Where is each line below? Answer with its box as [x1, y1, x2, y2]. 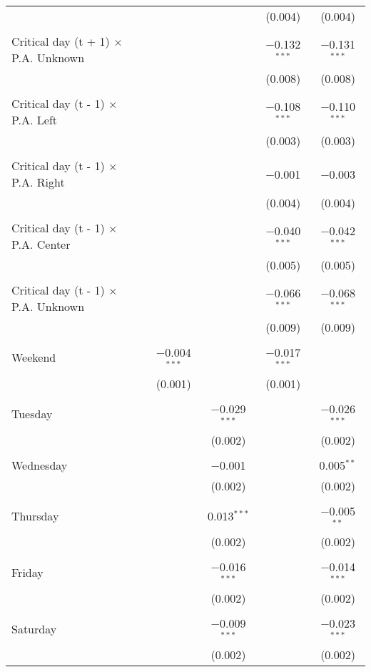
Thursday [11, 507, 59, 524]
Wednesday [11, 456, 68, 473]
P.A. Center [11, 236, 71, 252]
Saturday [11, 620, 57, 637]
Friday [11, 563, 44, 580]
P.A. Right [11, 174, 65, 190]
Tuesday [11, 405, 53, 423]
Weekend [11, 349, 56, 366]
